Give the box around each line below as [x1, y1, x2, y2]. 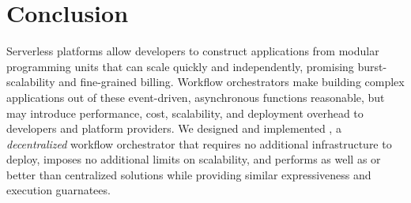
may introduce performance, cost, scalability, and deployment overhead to [6, 104, 364, 121]
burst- [357, 58, 387, 74]
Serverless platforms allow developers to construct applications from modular [6, 43, 379, 59]
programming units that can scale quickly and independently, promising [6, 58, 354, 74]
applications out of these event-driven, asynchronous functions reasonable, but [6, 88, 385, 105]
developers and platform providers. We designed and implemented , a [6, 120, 341, 137]
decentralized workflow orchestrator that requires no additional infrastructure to [6, 135, 392, 152]
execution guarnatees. [6, 182, 111, 198]
